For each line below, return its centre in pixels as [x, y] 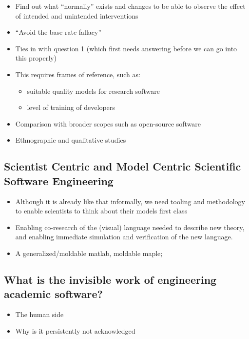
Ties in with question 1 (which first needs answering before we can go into [126, 48]
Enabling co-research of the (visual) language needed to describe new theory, [130, 227]
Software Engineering [59, 180]
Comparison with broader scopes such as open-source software [108, 123]
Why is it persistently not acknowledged [75, 330]
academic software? [53, 294]
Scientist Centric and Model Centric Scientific [123, 166]
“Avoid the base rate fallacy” [58, 32]
